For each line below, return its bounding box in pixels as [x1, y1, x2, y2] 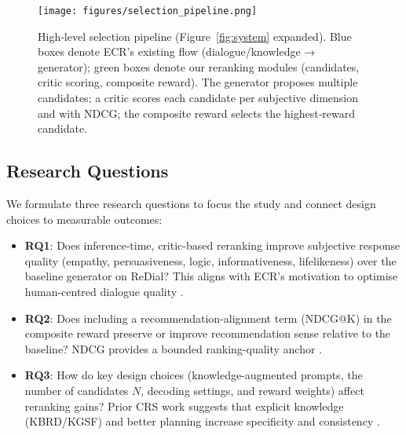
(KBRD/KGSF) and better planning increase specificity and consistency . [24, 413, 380, 430]
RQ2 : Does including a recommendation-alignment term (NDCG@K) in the [24, 309, 392, 326]
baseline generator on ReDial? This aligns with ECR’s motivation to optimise [24, 268, 398, 284]
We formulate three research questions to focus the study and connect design [6, 196, 376, 212]
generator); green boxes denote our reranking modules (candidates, [38, 58, 360, 75]
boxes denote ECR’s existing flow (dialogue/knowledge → [38, 43, 316, 60]
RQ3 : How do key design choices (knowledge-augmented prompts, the [24, 367, 363, 383]
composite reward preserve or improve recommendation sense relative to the [24, 325, 391, 342]
